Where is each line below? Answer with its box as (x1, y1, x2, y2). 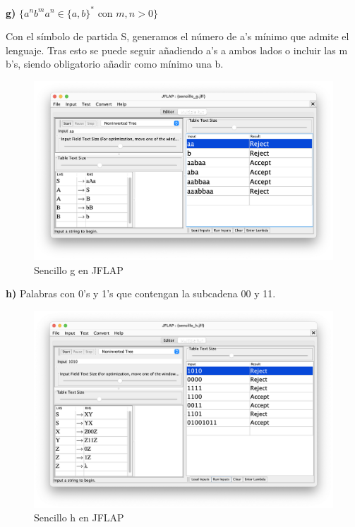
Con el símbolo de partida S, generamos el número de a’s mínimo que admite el (6, 29, 349, 44)
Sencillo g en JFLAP (34, 262, 124, 277)
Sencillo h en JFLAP (34, 510, 124, 525)
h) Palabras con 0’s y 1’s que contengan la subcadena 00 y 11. (6, 286, 276, 301)
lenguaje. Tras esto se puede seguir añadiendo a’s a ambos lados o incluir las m (6, 42, 348, 57)
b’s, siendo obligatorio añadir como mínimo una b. (6, 56, 224, 71)
